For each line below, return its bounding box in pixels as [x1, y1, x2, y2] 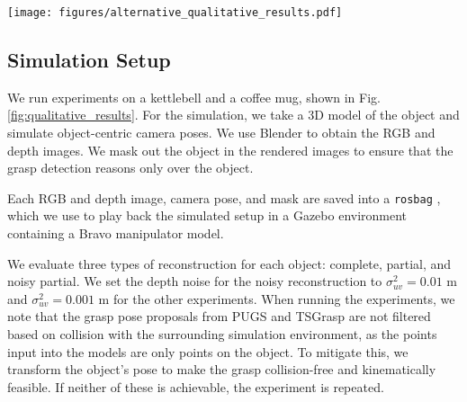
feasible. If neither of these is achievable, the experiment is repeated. [7, 377, 384, 396]
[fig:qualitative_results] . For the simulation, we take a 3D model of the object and [7, 105, 460, 124]
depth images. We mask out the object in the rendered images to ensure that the [7, 140, 454, 159]
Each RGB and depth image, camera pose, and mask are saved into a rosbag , [7, 188, 441, 207]
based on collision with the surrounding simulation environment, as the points [7, 325, 437, 344]
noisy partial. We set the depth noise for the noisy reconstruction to [7, 272, 382, 290]
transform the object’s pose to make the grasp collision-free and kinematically [7, 360, 436, 379]
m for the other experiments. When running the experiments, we [98, 289, 455, 308]
